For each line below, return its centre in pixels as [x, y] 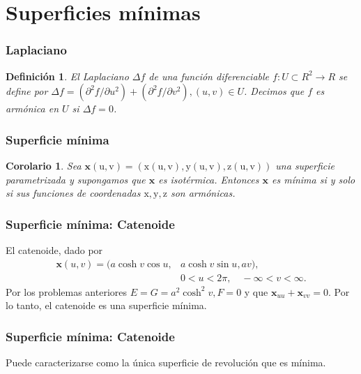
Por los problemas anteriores [67, 291]
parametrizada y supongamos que [76, 179]
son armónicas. [203, 193]
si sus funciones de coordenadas [73, 193]
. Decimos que [274, 91]
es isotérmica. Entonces [209, 179]
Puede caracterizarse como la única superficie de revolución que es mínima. [166, 362]
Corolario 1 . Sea [44, 165]
